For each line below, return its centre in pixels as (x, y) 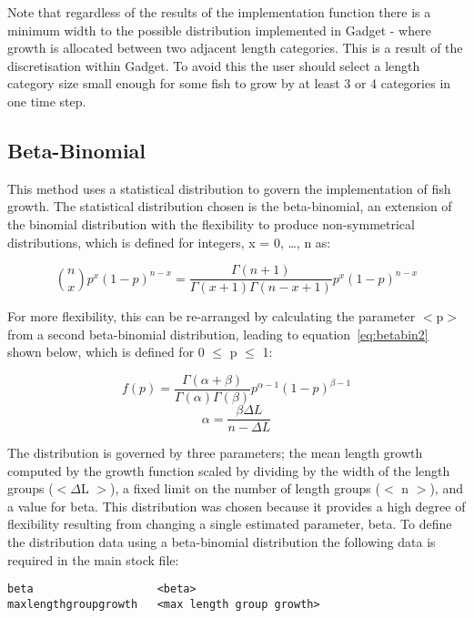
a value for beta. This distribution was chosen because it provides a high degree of (237, 506)
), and (446, 488)
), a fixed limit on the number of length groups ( (245, 488)
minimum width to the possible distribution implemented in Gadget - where (219, 30)
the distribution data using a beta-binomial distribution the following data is (222, 542)
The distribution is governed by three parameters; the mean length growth (215, 453)
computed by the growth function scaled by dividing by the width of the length (229, 470)
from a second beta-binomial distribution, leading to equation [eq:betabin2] (218, 334)
